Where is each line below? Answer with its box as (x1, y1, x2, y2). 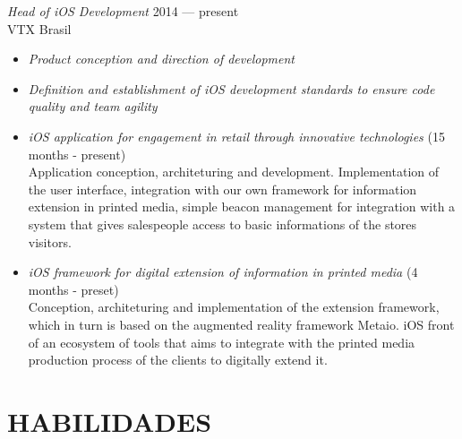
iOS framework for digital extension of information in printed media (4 (28, 263, 418, 281)
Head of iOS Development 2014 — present (7, 2, 239, 20)
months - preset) (28, 280, 119, 298)
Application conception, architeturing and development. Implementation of (28, 162, 440, 181)
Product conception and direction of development (28, 49, 295, 68)
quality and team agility (28, 97, 158, 116)
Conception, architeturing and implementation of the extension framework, (28, 297, 440, 316)
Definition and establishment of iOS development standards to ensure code (28, 79, 435, 98)
